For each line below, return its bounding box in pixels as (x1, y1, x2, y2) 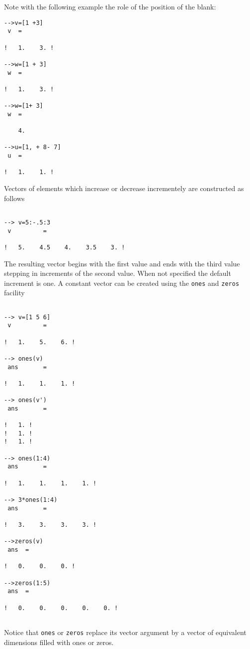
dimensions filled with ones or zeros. (4, 637, 114, 647)
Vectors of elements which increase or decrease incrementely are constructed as (4, 183, 244, 194)
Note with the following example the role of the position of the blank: (4, 1, 216, 11)
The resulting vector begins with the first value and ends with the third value (4, 258, 240, 268)
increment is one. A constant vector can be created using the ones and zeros (4, 277, 240, 288)
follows (4, 193, 25, 203)
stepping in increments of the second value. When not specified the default (4, 268, 231, 278)
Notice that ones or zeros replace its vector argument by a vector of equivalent (4, 627, 247, 637)
